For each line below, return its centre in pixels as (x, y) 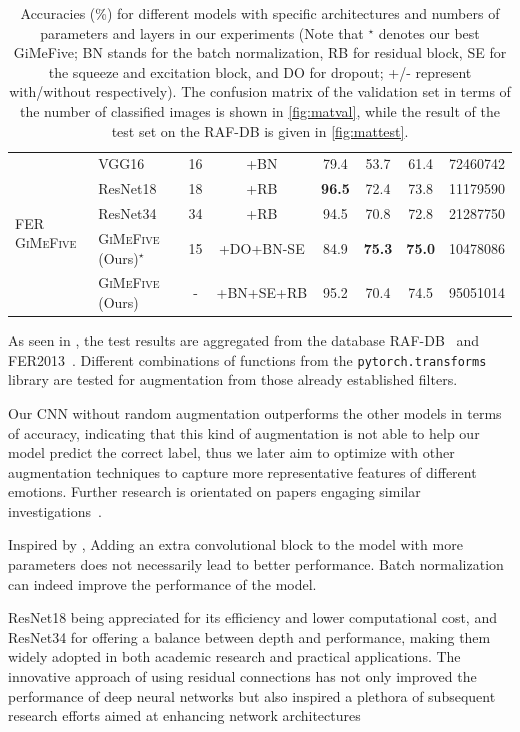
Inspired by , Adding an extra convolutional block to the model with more (235, 544)
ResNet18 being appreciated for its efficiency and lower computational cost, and (252, 617)
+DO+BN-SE (261, 247)
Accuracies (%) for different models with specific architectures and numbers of (260, 13)
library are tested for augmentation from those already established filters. (233, 379)
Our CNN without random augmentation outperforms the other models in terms (255, 412)
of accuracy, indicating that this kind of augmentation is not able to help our (244, 432)
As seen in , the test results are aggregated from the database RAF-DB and (244, 340)
